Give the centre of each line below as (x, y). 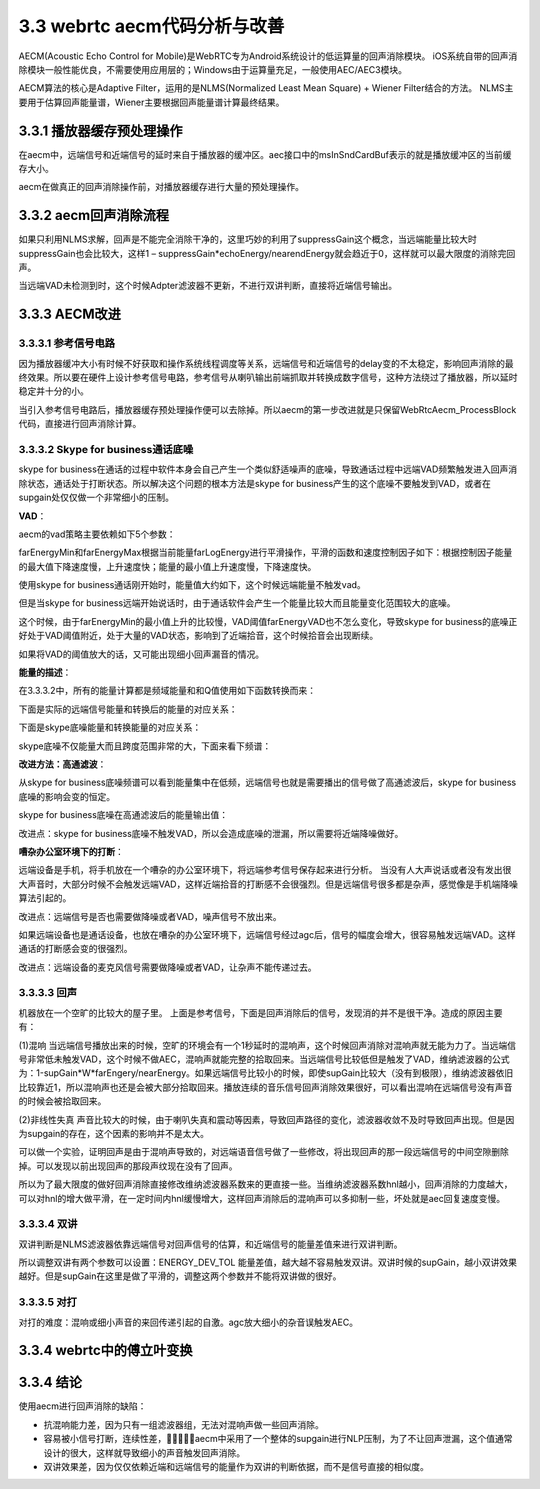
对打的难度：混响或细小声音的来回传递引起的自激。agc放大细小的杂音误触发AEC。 (188, 1322)
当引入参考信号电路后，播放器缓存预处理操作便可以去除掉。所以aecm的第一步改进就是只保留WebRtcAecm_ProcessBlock (267, 409)
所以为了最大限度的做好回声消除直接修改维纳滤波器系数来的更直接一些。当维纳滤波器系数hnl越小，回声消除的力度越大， (265, 1184)
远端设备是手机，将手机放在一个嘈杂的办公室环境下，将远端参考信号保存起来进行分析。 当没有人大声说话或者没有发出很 (265, 870)
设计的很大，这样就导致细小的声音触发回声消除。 (144, 1452)
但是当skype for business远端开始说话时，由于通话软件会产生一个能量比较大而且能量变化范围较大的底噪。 (237, 603)
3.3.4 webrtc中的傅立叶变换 (106, 1350)
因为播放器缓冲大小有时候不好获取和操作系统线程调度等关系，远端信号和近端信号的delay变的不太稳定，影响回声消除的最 (266, 363)
